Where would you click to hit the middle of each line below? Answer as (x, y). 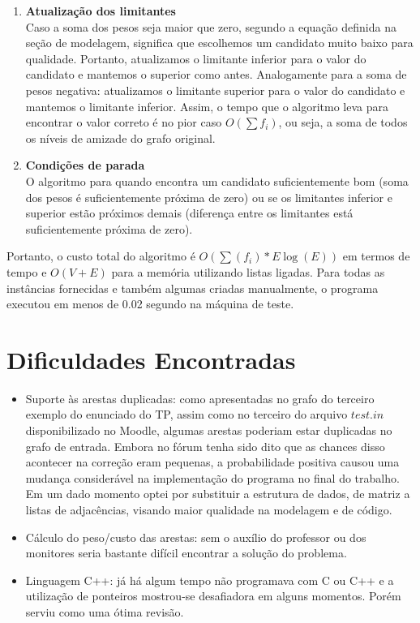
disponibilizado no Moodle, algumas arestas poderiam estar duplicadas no (209, 430)
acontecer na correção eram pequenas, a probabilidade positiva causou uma (212, 462)
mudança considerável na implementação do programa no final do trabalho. (212, 477)
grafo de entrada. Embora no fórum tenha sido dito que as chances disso (205, 446)
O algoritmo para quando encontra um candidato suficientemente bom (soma (217, 180)
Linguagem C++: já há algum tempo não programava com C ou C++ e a (210, 580)
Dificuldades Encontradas (151, 359)
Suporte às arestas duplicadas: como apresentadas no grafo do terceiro (200, 398)
